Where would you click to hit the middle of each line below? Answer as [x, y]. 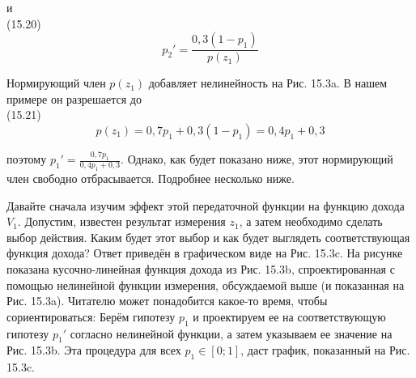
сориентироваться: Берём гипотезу [91, 316]
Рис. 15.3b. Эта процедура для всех [94, 350]
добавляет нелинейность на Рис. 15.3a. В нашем [268, 83]
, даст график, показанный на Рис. [325, 350]
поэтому [27, 159]
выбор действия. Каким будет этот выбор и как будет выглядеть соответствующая [208, 237]
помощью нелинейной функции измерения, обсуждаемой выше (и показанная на [206, 285]
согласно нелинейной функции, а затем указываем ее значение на [231, 333]
